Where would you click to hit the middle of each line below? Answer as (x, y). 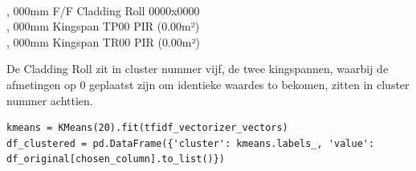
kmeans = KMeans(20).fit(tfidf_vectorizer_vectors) (147, 128)
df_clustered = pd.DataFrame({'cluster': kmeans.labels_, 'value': (191, 143)
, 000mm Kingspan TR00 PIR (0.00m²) (103, 41)
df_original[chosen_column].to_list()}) (116, 159)
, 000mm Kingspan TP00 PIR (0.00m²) (103, 26)
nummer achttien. (50, 100)
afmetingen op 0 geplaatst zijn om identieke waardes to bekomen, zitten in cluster (208, 84)
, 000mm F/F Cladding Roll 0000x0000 (103, 10)
